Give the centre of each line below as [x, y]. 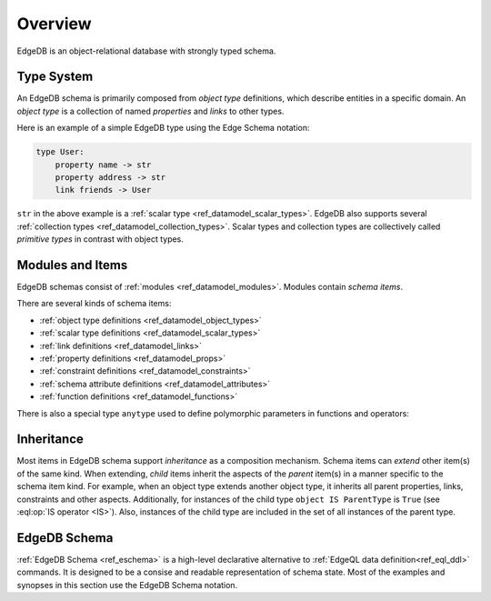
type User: [60, 152]
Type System [55, 77]
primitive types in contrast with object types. [100, 239]
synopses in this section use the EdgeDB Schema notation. [127, 585]
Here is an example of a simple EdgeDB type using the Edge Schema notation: [163, 128]
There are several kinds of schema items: [94, 304]
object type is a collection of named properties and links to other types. [150, 111]
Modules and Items [72, 265]
